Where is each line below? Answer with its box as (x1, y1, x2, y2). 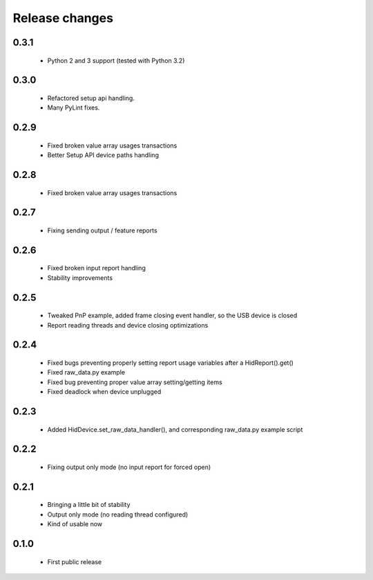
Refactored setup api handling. (47, 94, 135, 102)
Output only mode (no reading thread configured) (47, 510, 189, 519)
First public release (47, 557, 102, 566)
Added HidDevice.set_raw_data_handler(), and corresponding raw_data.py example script (47, 425, 303, 434)
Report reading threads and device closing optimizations (47, 321, 209, 329)
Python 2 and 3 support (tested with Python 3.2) (47, 56, 185, 65)
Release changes (12, 10, 114, 26)
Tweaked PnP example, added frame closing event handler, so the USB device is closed (47, 311, 298, 320)
